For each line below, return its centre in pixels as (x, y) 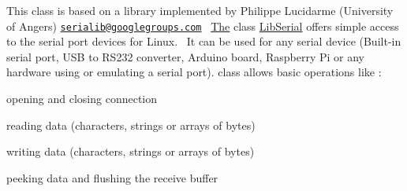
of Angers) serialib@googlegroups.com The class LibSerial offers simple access (203, 26)
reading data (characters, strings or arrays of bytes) (131, 125)
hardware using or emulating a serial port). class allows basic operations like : (194, 72)
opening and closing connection (82, 99)
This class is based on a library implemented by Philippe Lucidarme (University (200, 10)
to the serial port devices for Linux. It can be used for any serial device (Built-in (204, 41)
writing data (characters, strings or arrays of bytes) (131, 151)
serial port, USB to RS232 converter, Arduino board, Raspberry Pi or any (186, 56)
